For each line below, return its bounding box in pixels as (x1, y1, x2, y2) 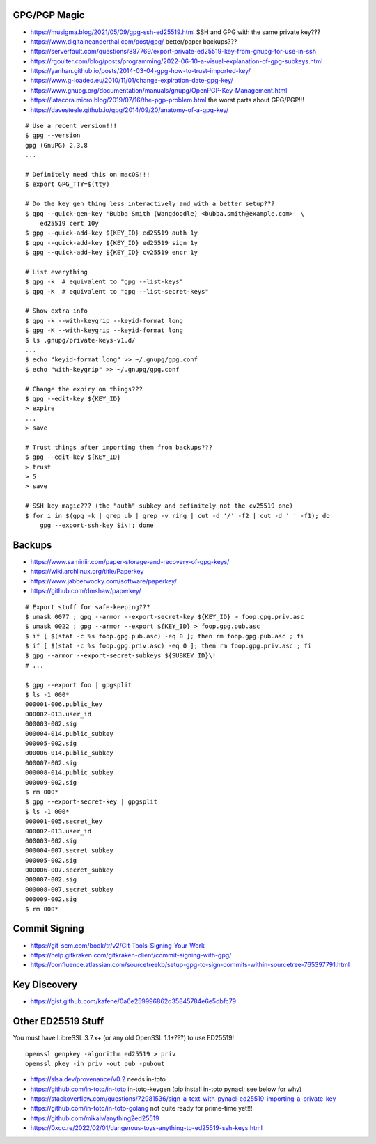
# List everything (25, 268, 88, 276)
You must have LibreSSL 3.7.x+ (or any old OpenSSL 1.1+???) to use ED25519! (13, 1034, 235, 1042)
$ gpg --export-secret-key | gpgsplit (25, 798, 158, 806)
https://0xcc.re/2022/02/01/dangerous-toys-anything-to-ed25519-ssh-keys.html (30, 1124, 263, 1132)
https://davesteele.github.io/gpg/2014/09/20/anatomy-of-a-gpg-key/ (30, 105, 229, 114)
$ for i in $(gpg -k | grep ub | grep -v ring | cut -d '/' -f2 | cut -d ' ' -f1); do (25, 512, 330, 519)
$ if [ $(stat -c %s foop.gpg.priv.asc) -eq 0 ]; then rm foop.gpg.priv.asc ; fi (25, 642, 312, 650)
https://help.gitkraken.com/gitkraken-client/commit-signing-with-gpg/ (30, 950, 232, 959)
